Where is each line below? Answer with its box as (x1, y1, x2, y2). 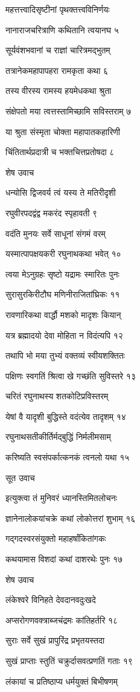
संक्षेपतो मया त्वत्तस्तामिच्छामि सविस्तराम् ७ (5, 104, 132, 117)
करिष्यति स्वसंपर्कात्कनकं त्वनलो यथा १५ (5, 451, 130, 464)
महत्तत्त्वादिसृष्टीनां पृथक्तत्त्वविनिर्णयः (5, 3, 110, 15)
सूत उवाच (5, 471, 35, 484)
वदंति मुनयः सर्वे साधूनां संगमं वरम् (5, 227, 106, 239)
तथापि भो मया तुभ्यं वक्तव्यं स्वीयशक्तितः (5, 349, 125, 362)
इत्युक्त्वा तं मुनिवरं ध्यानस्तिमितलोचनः (5, 491, 118, 504)
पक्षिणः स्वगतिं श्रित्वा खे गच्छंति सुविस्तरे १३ (5, 369, 136, 382)
